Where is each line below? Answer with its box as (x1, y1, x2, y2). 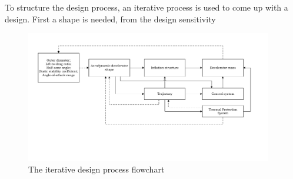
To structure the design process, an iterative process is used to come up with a (5, 1, 288, 13)
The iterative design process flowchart (28, 163, 165, 175)
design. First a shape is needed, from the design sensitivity (5, 12, 216, 25)
